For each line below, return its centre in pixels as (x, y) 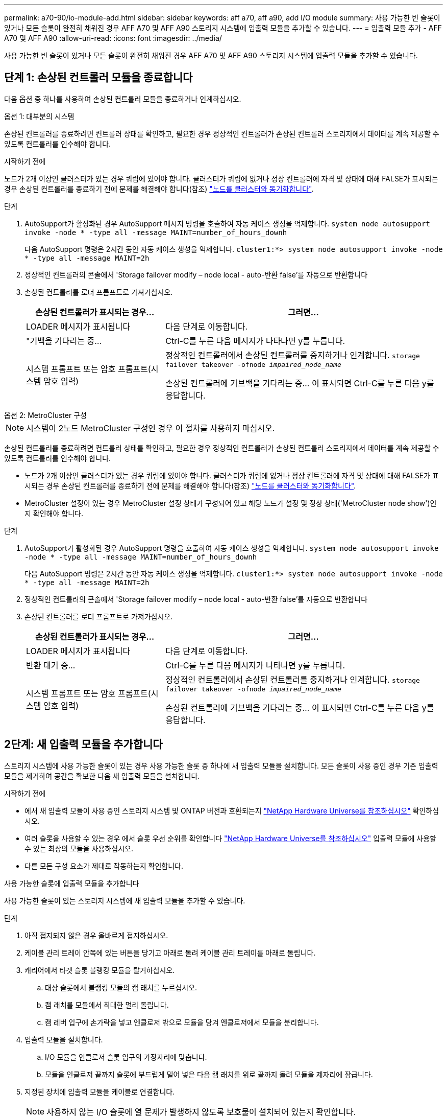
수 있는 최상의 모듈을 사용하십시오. (79, 848)
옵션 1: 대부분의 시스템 (39, 116)
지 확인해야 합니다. (54, 513)
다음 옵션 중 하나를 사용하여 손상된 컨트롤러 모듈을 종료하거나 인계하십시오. (123, 99)
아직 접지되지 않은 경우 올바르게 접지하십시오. (96, 935)
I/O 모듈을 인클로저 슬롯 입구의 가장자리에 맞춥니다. (126, 1057)
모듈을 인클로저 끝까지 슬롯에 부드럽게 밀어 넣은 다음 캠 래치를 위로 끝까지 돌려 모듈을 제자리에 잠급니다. (209, 1074)
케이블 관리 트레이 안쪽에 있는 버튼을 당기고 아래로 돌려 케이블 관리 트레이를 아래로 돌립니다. (170, 952)
